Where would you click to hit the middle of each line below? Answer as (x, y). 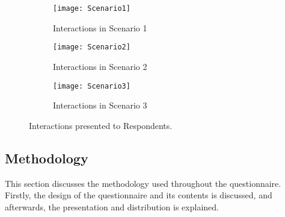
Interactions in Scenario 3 (100, 105)
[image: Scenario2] (92, 47)
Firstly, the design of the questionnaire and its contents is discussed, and (139, 195)
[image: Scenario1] (92, 8)
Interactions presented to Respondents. (101, 125)
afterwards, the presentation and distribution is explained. (112, 206)
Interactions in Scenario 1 (100, 27)
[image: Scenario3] (92, 86)
